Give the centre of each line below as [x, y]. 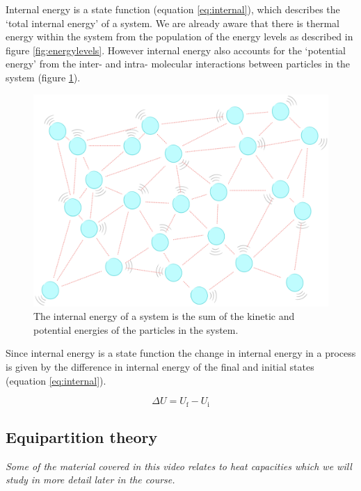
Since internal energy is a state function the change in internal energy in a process [181, 353]
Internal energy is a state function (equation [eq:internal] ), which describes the [173, 9]
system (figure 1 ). [43, 77]
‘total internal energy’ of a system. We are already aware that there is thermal [173, 23]
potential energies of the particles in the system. [136, 329]
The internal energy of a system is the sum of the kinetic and [164, 316]
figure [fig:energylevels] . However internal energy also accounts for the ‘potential [176, 50]
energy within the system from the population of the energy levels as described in [179, 37]
